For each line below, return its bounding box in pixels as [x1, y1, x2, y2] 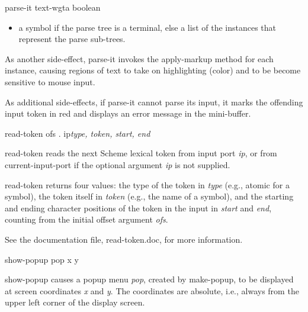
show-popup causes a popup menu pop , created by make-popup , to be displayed [5, 273, 294, 285]
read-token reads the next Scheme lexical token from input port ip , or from [5, 147, 277, 159]
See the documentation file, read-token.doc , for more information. [5, 233, 243, 245]
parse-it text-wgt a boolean [5, 1, 101, 13]
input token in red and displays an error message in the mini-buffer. [5, 107, 251, 120]
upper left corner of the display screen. [5, 296, 145, 308]
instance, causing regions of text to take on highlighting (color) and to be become [5, 64, 301, 76]
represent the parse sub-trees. [18, 33, 126, 45]
